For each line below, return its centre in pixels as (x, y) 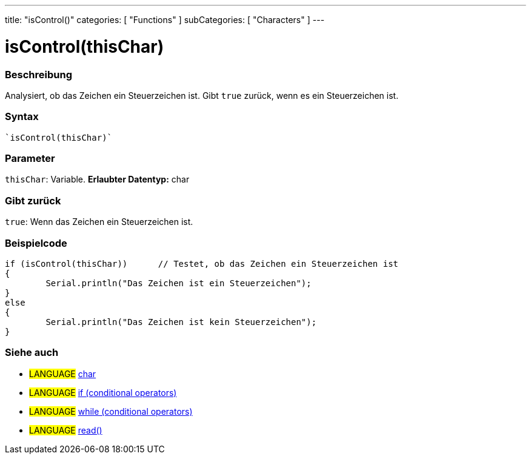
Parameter (30, 158)
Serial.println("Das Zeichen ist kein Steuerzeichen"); (181, 322)
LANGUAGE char (63, 374)
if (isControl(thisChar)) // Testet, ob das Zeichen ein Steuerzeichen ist (202, 263)
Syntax (22, 117)
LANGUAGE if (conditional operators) (103, 392)
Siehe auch (32, 353)
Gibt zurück (33, 200)
